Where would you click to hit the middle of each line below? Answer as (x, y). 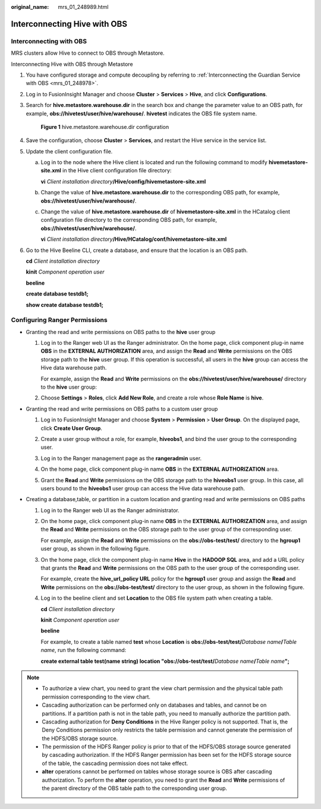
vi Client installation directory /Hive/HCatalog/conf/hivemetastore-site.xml (134, 239)
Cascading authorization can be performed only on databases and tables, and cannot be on (154, 705)
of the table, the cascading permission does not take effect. (115, 763)
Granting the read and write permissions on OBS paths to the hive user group (121, 332)
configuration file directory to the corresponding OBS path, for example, (129, 220)
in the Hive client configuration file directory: (117, 171)
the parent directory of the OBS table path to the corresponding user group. (135, 788)
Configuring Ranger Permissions (59, 320)
